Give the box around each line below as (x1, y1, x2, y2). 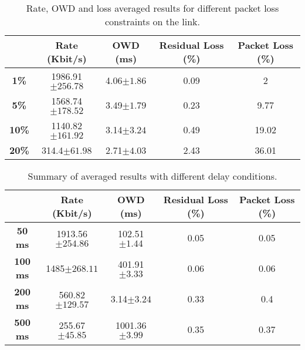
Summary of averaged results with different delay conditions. (28, 169, 277, 183)
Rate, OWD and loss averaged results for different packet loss (26, 1, 279, 15)
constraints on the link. (104, 15, 201, 28)
